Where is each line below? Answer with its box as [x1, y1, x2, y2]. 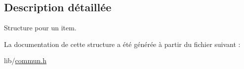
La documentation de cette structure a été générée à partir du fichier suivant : [4, 39, 241, 49]
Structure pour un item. [4, 23, 77, 33]
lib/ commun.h [4, 55, 46, 66]
